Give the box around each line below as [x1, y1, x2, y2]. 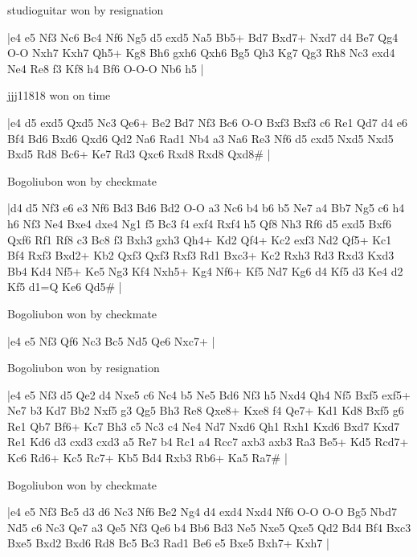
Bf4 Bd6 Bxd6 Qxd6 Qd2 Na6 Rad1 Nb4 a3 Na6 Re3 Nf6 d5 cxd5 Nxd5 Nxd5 [7, 129, 394, 146]
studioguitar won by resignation [7, 2, 164, 18]
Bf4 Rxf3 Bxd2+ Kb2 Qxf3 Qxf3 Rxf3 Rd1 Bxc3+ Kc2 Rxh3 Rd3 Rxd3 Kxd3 [7, 247, 395, 264]
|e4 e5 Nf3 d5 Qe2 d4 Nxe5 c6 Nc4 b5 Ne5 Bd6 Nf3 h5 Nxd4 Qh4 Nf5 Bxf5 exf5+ [7, 386, 411, 403]
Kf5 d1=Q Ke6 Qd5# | [7, 278, 122, 295]
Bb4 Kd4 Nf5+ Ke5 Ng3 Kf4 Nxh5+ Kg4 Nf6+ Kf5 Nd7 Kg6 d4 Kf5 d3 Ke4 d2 [7, 262, 403, 279]
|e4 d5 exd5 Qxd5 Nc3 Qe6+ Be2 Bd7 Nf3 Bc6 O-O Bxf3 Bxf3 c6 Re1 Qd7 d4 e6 [7, 113, 408, 130]
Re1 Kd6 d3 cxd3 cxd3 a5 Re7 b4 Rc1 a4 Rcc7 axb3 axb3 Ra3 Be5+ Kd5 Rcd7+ [7, 433, 409, 450]
